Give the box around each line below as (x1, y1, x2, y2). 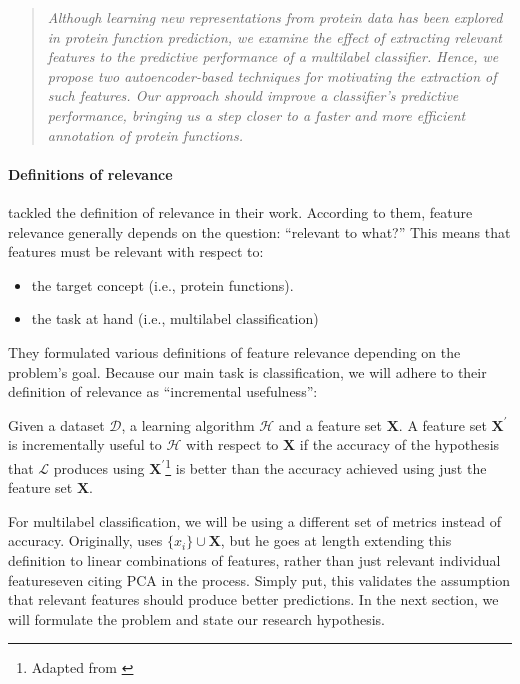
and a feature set (278, 414, 382, 435)
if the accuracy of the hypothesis (299, 434, 500, 455)
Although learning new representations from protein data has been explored (47, 7, 503, 27)
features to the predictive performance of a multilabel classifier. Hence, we (47, 46, 499, 67)
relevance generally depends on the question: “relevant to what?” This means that (8, 221, 511, 242)
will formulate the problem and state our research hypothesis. (8, 608, 385, 629)
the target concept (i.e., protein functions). (31, 274, 294, 295)
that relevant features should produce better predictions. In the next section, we (8, 589, 499, 610)
